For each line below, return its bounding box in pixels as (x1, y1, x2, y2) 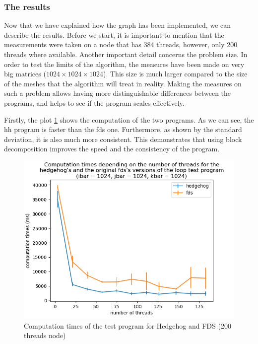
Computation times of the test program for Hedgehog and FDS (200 (24, 320, 231, 331)
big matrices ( (4, 69, 46, 79)
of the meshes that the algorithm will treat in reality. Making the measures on (4, 78, 242, 88)
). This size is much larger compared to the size (103, 69, 248, 79)
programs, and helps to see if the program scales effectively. (4, 97, 185, 108)
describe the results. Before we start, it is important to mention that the (4, 29, 224, 40)
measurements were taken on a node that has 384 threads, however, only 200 (4, 39, 238, 50)
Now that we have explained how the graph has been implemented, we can (4, 20, 231, 30)
